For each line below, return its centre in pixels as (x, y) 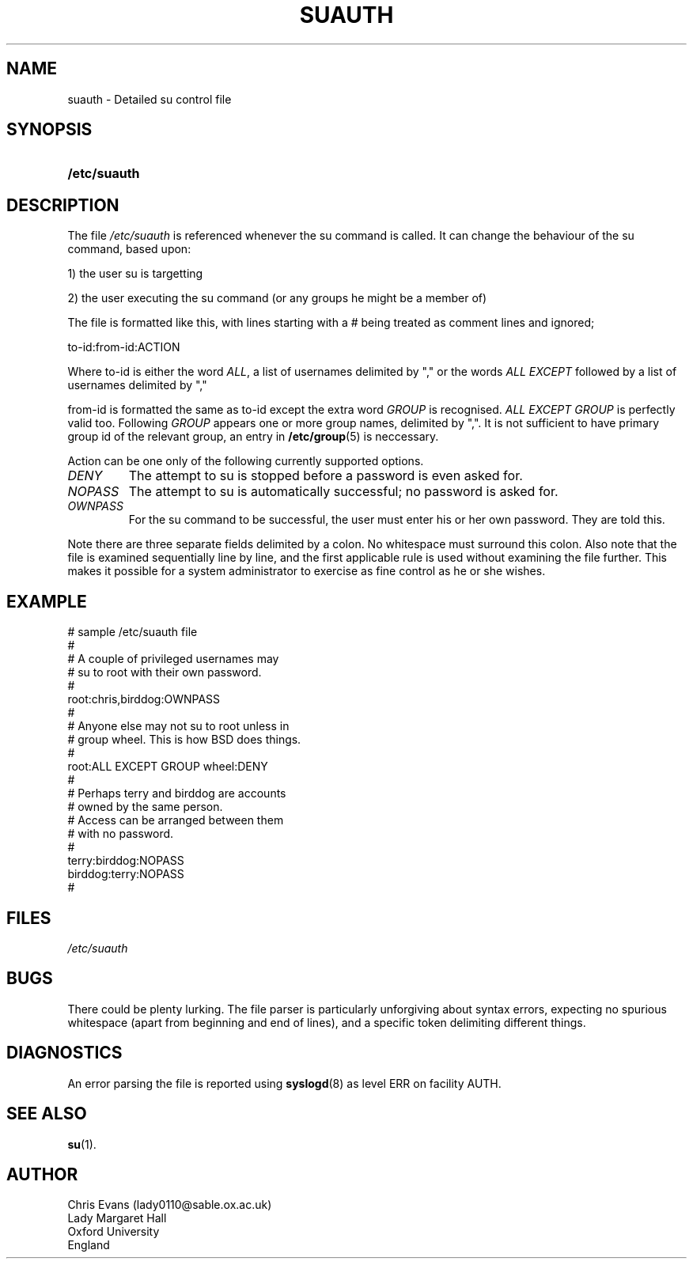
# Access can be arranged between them (176, 820)
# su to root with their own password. (165, 672)
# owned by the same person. (145, 807)
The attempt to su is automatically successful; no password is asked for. (343, 492)
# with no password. (121, 834)
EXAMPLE (47, 601)
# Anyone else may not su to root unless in (178, 726)
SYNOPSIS (49, 130)
